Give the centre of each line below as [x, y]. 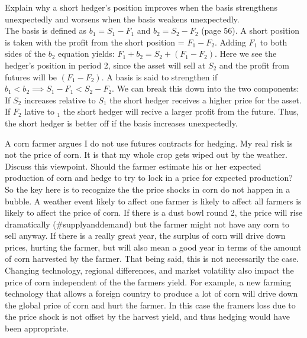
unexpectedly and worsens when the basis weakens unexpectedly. [122, 19]
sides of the [25, 53]
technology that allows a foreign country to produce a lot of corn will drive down [151, 293]
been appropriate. [37, 328]
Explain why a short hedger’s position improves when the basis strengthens [141, 7]
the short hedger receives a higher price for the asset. [206, 100]
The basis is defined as [46, 30]
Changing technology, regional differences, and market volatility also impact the [149, 270]
